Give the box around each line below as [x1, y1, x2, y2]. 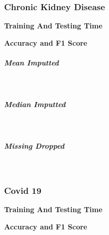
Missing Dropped [4, 141, 65, 151]
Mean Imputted [4, 57, 59, 68]
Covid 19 [4, 184, 42, 196]
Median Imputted [4, 99, 66, 110]
